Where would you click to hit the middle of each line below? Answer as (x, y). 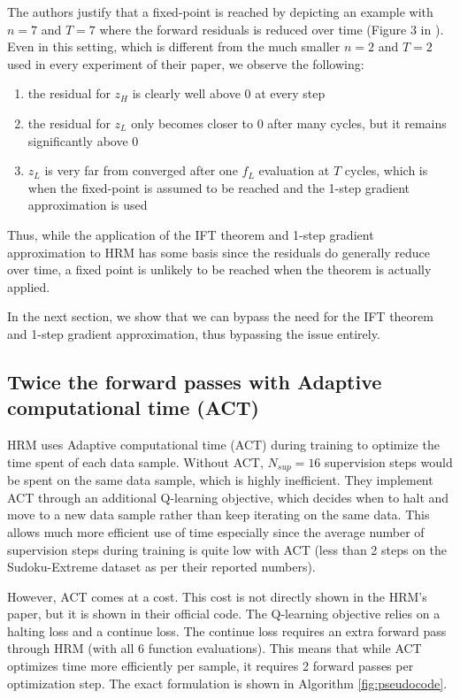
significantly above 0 (83, 140)
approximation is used (88, 205)
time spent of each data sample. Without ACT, (135, 461)
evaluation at (294, 170)
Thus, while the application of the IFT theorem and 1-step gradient (191, 234)
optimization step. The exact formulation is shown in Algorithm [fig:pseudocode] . (227, 683)
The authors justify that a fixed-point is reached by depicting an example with (220, 12)
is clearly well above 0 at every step (229, 93)
